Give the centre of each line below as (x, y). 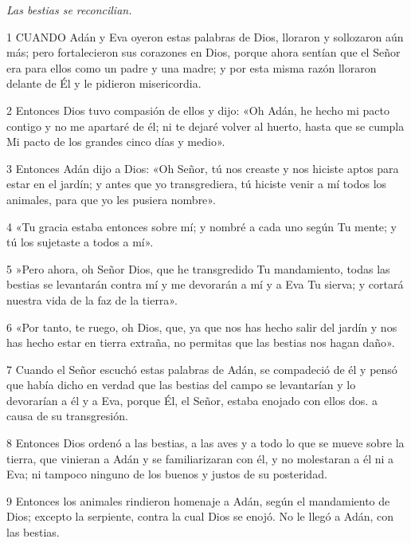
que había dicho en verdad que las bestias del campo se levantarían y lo (181, 385)
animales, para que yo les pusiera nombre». (111, 199)
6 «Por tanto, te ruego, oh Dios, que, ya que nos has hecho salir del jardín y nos (202, 327)
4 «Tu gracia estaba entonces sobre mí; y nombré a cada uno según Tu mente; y (202, 226)
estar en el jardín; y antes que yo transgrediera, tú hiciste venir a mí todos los (197, 184)
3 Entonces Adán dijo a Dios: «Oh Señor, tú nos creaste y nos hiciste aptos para (203, 168)
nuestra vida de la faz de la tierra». (92, 299)
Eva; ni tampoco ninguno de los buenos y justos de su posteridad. (167, 474)
